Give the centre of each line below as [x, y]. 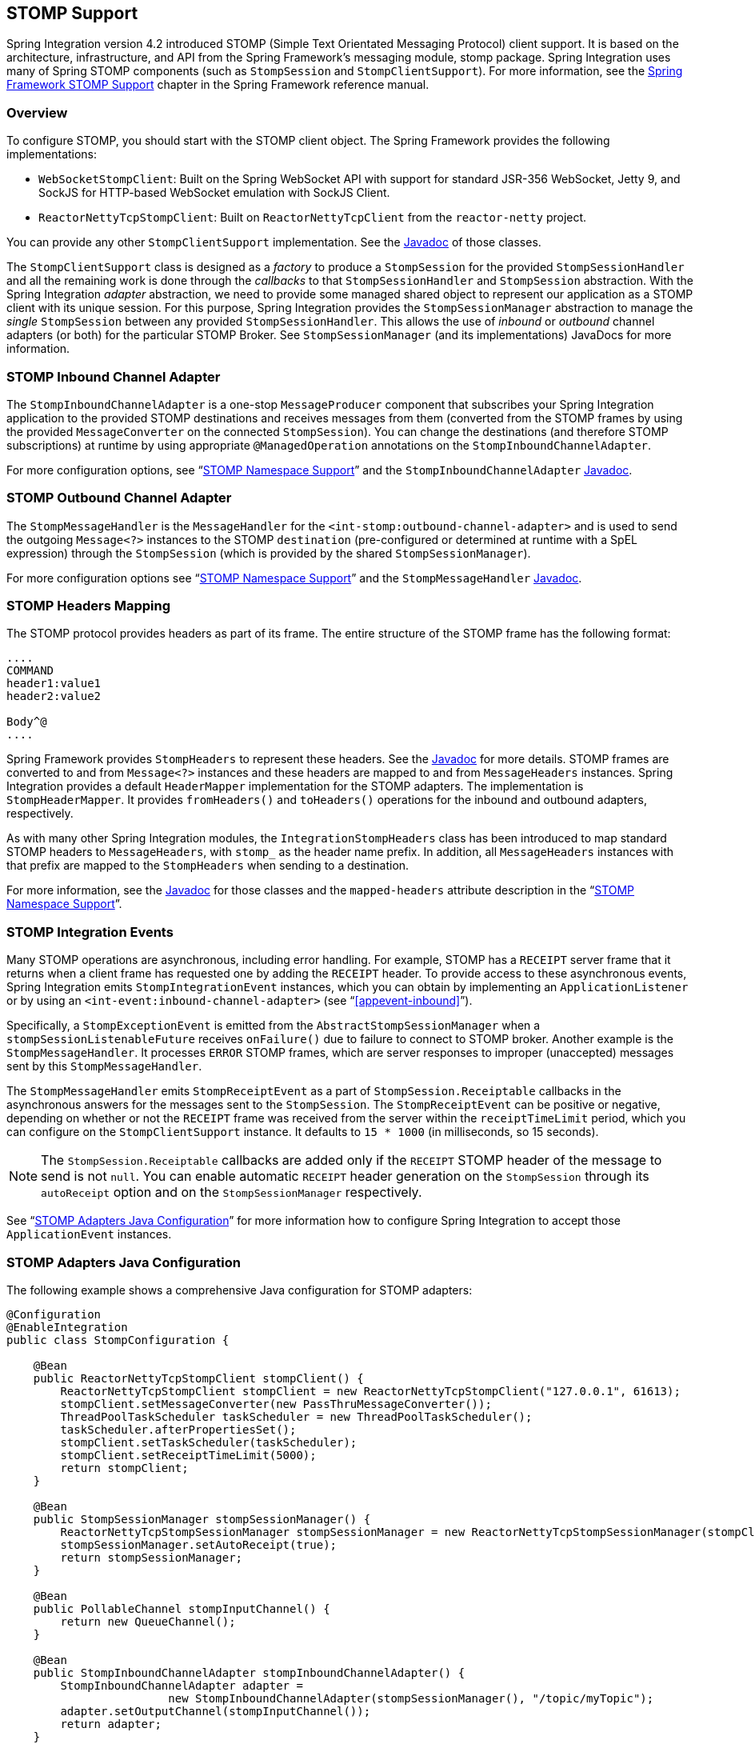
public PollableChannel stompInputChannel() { [182, 1608]
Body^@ [27, 722]
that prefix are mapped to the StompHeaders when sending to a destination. [208, 866]
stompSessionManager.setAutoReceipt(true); [199, 1544]
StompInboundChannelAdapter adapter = [182, 1685]
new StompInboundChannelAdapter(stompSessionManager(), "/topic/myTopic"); [411, 1698]
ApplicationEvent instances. [89, 1234]
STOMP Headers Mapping [89, 606]
